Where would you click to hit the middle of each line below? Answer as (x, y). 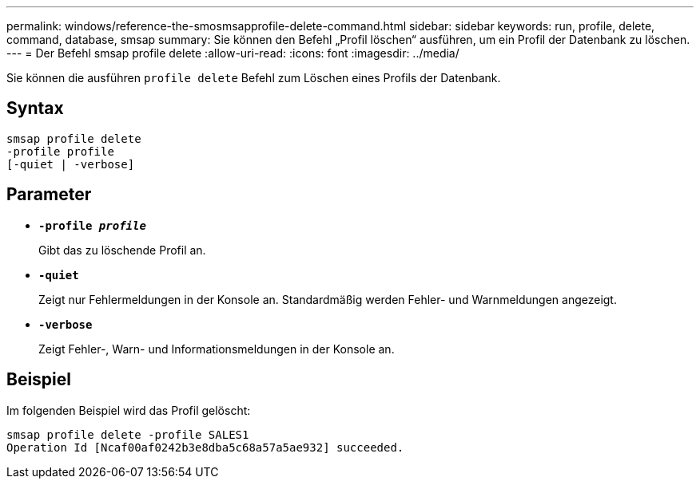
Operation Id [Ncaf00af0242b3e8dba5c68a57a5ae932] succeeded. (205, 447)
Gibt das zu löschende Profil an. (122, 250)
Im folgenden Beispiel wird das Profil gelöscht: (129, 410)
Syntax (35, 108)
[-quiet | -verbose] (71, 164)
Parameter (49, 195)
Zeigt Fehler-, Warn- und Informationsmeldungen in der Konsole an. (217, 349)
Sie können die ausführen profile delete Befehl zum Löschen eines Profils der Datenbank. (254, 78)
